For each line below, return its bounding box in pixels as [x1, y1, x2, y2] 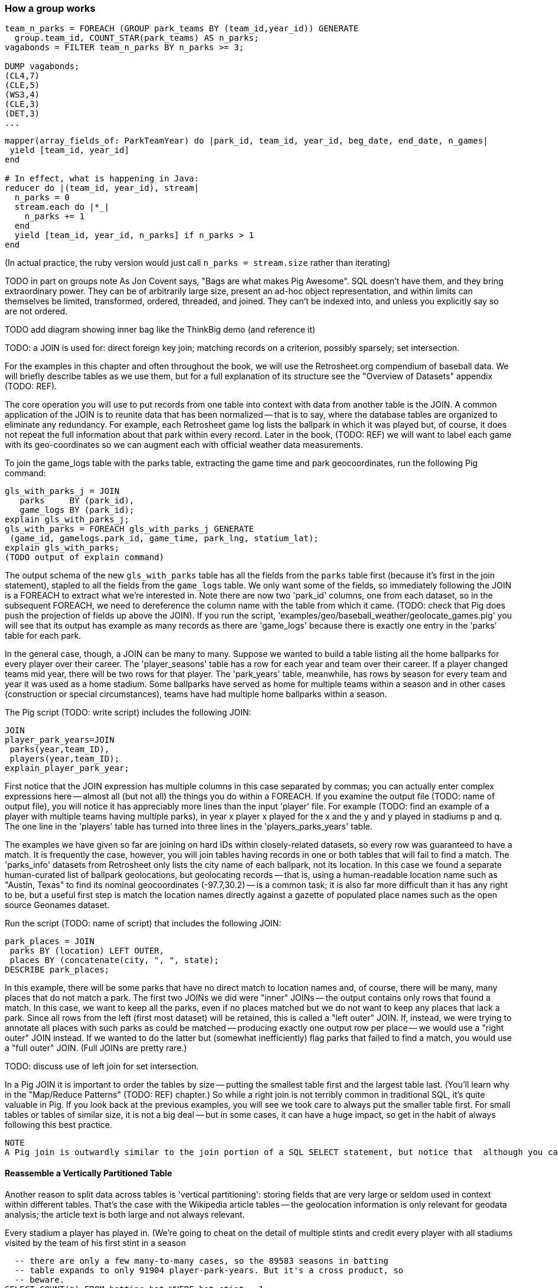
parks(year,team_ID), [9, 744, 110, 754]
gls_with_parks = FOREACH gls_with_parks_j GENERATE [5, 524, 254, 534]
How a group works [5, 2, 96, 14]
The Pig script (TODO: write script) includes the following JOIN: [5, 707, 252, 718]
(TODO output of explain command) [5, 552, 164, 562]
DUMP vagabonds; [5, 61, 80, 71]
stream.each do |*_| [14, 202, 110, 212]
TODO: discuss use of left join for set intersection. [5, 1061, 199, 1072]
